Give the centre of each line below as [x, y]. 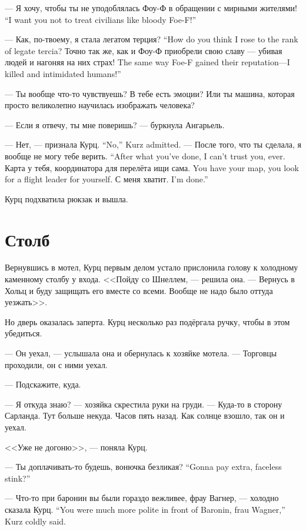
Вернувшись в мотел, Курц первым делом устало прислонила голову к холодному [152, 267]
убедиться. [24, 333]
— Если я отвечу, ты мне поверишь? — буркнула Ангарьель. [115, 124]
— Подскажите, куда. [43, 384]
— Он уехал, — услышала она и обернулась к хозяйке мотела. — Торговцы [141, 353]
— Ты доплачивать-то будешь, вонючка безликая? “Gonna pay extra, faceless [143, 467]
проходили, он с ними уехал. [56, 364]
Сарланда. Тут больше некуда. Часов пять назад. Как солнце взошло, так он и [145, 415]
